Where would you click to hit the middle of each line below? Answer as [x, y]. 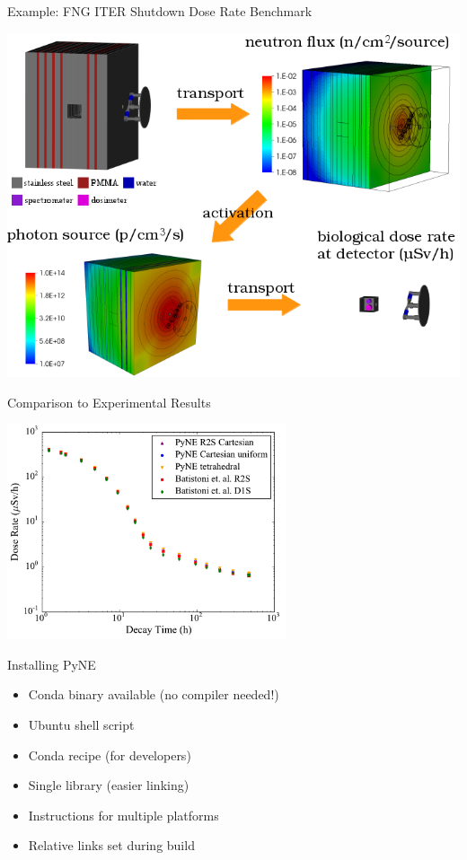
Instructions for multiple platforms [123, 815]
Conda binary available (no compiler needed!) [154, 694]
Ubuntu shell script [81, 724]
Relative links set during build [111, 845]
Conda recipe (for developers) [110, 755]
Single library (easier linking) [109, 785]
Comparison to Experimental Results [109, 402]
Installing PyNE [52, 664]
